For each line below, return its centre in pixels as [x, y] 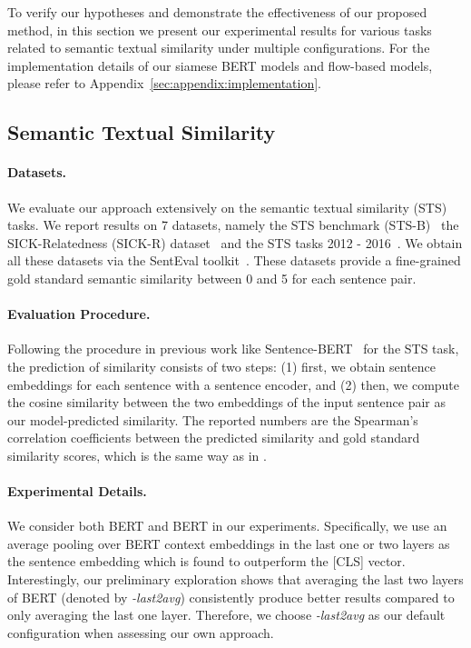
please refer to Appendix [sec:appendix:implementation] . [165, 83]
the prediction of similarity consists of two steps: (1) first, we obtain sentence [222, 366]
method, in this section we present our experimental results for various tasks [220, 30]
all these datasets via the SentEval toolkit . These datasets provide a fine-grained [234, 260]
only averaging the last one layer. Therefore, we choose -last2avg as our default [226, 615]
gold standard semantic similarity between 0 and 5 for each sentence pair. [212, 278]
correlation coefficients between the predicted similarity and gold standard [214, 438]
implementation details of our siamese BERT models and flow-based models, [220, 65]
